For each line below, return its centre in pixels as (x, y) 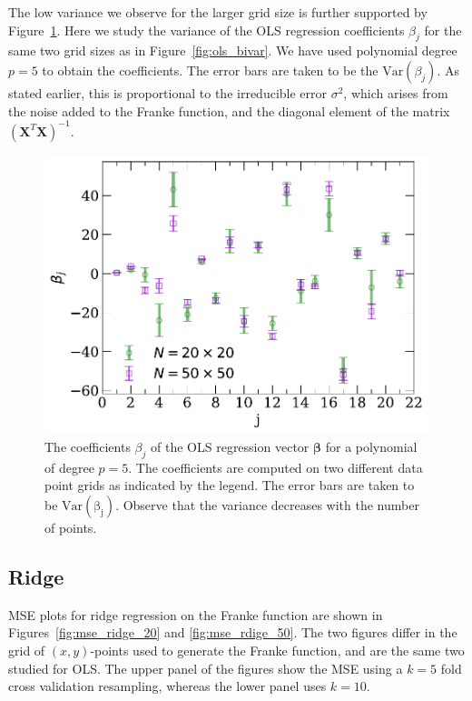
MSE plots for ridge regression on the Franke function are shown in (196, 614)
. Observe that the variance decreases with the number (267, 505)
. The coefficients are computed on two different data (275, 467)
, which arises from (396, 92)
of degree (69, 467)
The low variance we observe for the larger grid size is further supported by (218, 12)
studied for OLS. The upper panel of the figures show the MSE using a (206, 668)
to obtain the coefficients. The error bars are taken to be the (210, 70)
